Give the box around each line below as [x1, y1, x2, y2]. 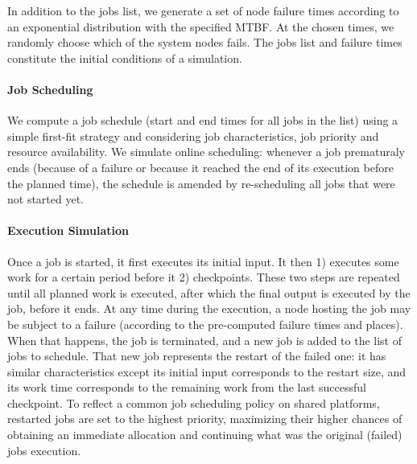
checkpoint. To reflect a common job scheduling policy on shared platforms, [7, 394, 380, 411]
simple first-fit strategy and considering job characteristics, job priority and [7, 127, 379, 144]
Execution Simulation [7, 222, 129, 239]
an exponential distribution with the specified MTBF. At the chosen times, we [7, 18, 394, 35]
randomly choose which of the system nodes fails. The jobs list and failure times [7, 34, 403, 51]
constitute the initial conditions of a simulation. [7, 49, 242, 66]
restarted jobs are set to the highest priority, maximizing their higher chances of [7, 410, 403, 427]
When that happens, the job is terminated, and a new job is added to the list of [7, 331, 402, 348]
